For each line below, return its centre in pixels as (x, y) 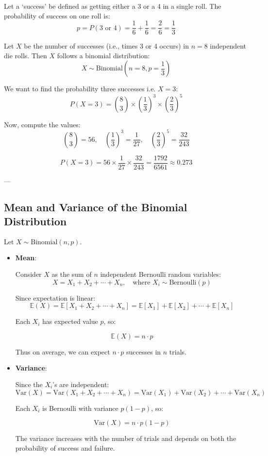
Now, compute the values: (42, 124)
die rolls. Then (25, 55)
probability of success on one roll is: (57, 15)
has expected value (70, 321)
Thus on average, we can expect (63, 351)
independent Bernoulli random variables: (160, 274)
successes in (144, 351)
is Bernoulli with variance (80, 408)
